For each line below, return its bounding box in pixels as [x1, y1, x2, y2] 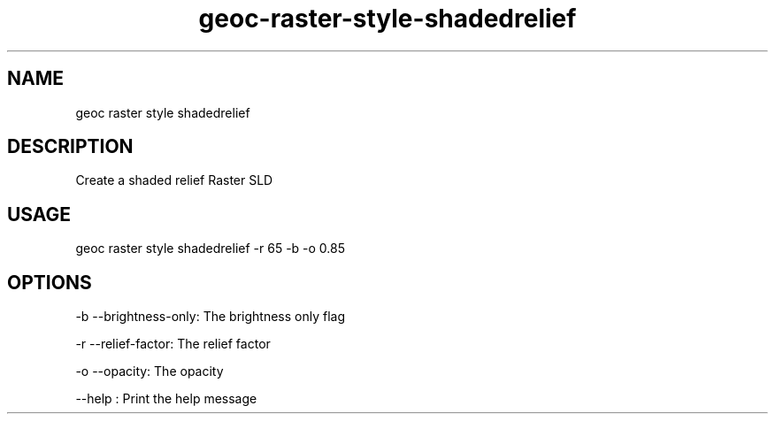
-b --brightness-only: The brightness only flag [75, 309, 345, 325]
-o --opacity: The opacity [75, 364, 224, 379]
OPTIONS [7, 271, 92, 294]
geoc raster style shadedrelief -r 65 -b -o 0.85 [75, 241, 346, 256]
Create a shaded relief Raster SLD [75, 172, 273, 188]
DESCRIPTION [7, 135, 134, 158]
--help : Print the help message [75, 391, 257, 407]
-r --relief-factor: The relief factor [75, 336, 271, 352]
